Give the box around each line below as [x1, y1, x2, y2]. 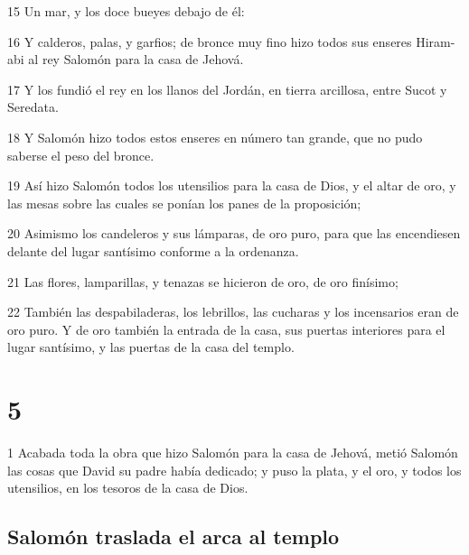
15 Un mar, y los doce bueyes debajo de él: [7, 2, 245, 20]
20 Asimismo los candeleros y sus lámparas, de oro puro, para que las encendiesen [7, 224, 461, 243]
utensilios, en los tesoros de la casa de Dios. [7, 478, 249, 497]
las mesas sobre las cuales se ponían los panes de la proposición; [7, 193, 361, 212]
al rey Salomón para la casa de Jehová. [28, 50, 244, 69]
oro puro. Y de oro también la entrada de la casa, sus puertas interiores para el [7, 319, 446, 338]
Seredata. [7, 97, 59, 116]
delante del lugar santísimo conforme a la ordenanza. [7, 241, 299, 260]
